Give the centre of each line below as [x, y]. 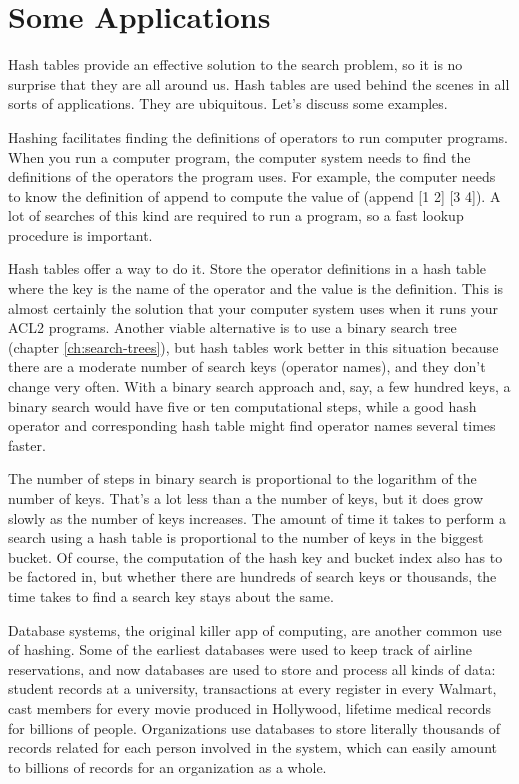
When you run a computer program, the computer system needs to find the [239, 156]
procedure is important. [80, 234]
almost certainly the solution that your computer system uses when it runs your [253, 307]
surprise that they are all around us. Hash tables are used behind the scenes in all [259, 83]
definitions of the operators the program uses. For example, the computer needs [252, 176]
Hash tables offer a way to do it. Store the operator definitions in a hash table [247, 268]
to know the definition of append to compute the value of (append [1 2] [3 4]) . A [254, 195]
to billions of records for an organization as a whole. [167, 766]
